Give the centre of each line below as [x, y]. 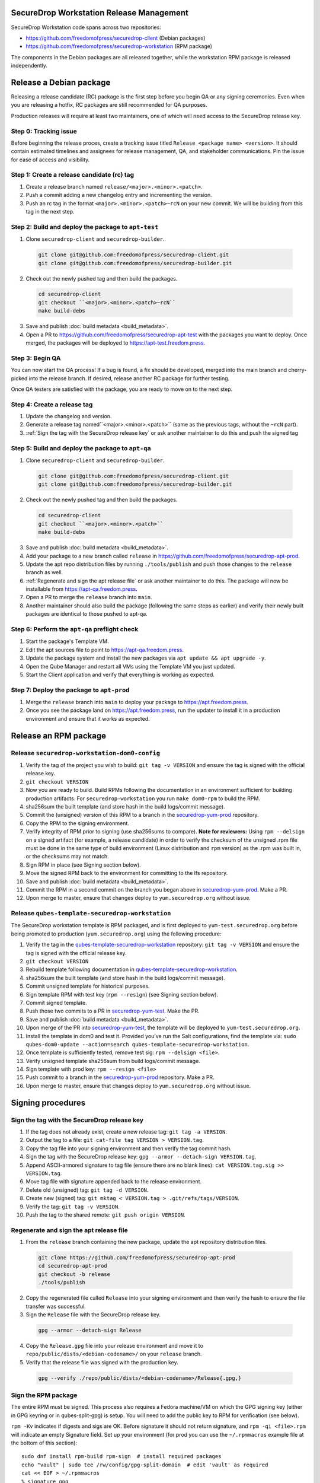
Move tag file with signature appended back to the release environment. [114, 1182]
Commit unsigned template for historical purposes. [88, 986]
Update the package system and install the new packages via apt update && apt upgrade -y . [146, 658]
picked [19, 378]
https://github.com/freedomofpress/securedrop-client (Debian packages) [116, 38]
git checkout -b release [74, 1274]
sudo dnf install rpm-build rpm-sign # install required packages [121, 1457]
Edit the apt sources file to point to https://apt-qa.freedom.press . [105, 650]
